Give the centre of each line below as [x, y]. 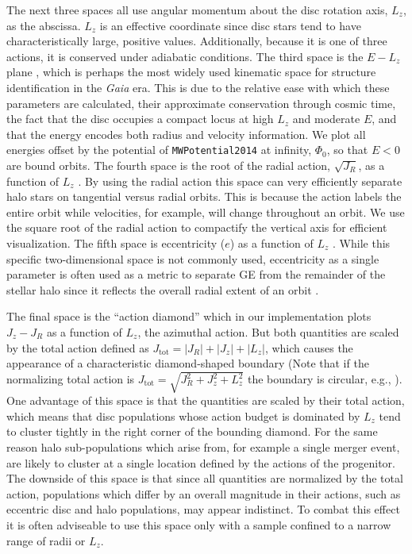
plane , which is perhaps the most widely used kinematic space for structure [191, 72]
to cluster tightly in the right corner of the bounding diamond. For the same [192, 431]
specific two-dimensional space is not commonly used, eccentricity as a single [193, 258]
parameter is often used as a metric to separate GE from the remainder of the [196, 274]
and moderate [326, 119]
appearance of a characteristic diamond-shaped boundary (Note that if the [188, 363]
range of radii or [46, 540]
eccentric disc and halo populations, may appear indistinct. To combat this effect [203, 509]
